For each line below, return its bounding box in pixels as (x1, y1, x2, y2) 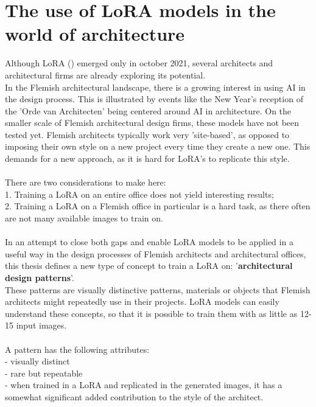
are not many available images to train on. (5, 212, 163, 224)
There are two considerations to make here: (5, 176, 166, 189)
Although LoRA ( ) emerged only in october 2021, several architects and (5, 57, 273, 69)
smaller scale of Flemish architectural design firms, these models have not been (5, 116, 300, 129)
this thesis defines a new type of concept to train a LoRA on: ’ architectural (5, 259, 293, 272)
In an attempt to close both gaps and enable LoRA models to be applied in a (5, 235, 293, 248)
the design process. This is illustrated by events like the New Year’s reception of (5, 92, 303, 105)
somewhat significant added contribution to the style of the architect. (5, 390, 264, 403)
